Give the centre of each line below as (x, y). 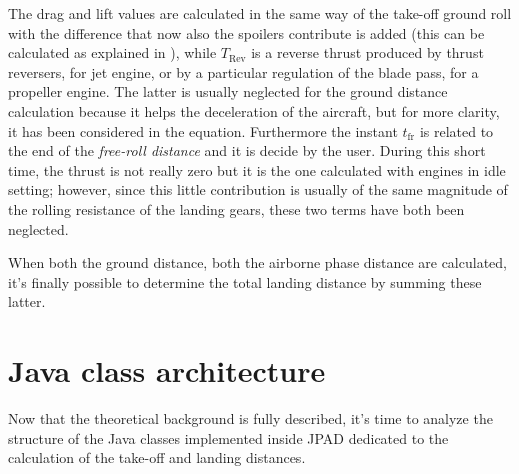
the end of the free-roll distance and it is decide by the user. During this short (247, 150)
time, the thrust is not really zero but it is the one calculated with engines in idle (257, 169)
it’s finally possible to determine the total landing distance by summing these (245, 281)
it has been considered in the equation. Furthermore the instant (203, 130)
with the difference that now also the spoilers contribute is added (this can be (246, 32)
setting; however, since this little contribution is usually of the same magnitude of (258, 189)
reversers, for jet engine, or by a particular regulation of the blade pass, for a (243, 71)
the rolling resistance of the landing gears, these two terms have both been (236, 208)
